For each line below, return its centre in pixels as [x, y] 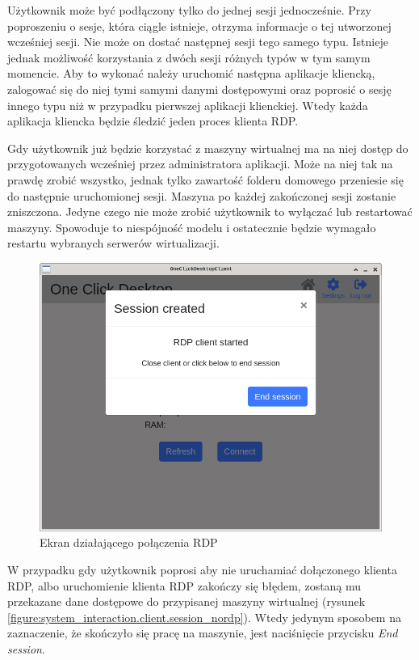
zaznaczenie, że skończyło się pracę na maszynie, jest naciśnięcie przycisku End [203, 633]
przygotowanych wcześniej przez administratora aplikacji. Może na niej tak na [200, 164]
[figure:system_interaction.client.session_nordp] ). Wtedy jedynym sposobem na [204, 617]
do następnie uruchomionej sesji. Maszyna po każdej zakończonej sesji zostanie [202, 195]
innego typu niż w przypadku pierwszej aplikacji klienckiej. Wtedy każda [188, 105]
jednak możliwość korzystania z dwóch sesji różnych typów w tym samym [189, 57]
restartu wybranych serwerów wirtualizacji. [113, 243]
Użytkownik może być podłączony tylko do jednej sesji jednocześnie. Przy [189, 10]
